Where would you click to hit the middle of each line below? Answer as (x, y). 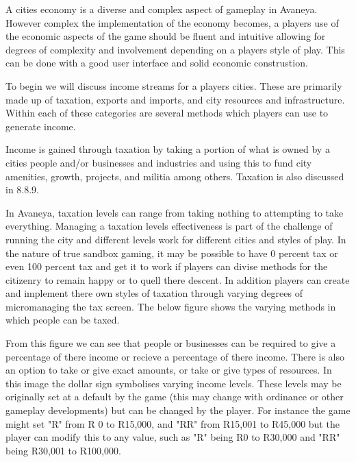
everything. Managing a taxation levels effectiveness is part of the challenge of (169, 226)
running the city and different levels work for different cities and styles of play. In (176, 239)
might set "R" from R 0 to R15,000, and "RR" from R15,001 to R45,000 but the (173, 423)
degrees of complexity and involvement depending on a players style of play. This (175, 49)
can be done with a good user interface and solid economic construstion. (157, 63)
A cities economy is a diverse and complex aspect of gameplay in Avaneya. (162, 9)
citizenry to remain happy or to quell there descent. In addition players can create (178, 279)
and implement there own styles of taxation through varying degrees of (154, 293)
